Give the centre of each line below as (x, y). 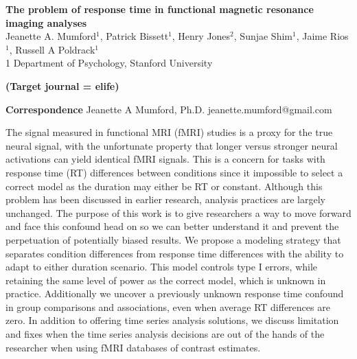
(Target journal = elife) (62, 85)
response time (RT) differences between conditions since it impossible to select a (174, 172)
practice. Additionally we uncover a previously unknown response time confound (175, 293)
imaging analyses (46, 22)
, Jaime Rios (322, 36)
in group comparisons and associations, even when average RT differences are (168, 306)
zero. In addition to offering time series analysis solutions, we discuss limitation (172, 320)
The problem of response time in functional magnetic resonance (160, 9)
